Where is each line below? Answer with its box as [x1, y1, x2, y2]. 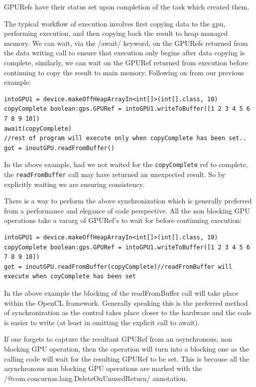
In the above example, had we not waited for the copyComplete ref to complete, [4, 159, 248, 170]
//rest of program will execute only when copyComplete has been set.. [4, 135, 247, 142]
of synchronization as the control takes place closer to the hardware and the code [4, 307, 252, 318]
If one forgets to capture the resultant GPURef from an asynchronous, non [4, 334, 232, 344]
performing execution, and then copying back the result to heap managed [4, 28, 228, 38]
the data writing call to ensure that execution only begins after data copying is [4, 47, 245, 58]
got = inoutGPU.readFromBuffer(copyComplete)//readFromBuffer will [4, 263, 233, 270]
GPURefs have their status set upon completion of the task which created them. [4, 1, 250, 11]
